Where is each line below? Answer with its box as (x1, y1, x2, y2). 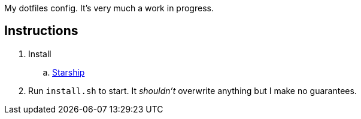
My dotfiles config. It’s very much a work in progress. (4, 3, 214, 13)
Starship (52, 67, 85, 77)
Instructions (4, 23, 78, 39)
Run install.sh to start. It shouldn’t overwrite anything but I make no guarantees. (28, 85, 357, 96)
